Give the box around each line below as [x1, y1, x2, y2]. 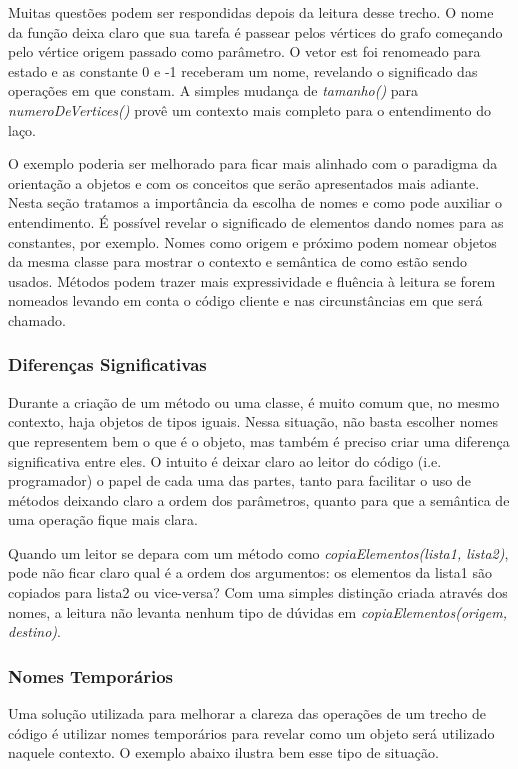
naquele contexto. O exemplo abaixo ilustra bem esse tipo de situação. [8, 742, 439, 763]
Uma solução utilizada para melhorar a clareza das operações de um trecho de [8, 703, 486, 724]
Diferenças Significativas [8, 352, 207, 377]
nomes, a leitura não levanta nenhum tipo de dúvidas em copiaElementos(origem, [8, 601, 507, 622]
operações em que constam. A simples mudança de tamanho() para [8, 80, 419, 101]
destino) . [8, 621, 61, 642]
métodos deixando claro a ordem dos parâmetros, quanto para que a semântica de [8, 489, 510, 510]
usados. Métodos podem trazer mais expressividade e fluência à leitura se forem [8, 270, 496, 291]
